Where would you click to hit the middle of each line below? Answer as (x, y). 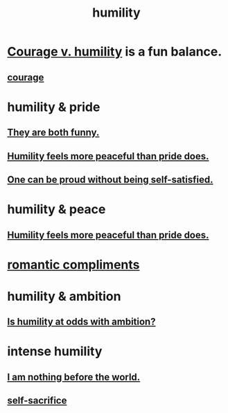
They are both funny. (53, 133)
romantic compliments (73, 264)
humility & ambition (64, 296)
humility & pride (54, 107)
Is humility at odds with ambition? (81, 322)
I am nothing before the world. (74, 377)
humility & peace (56, 210)
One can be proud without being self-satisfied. (110, 179)
